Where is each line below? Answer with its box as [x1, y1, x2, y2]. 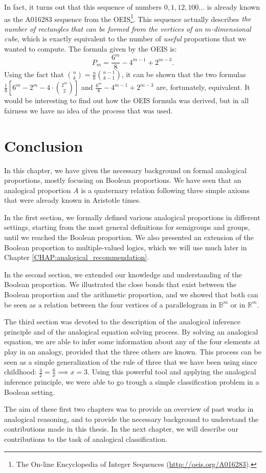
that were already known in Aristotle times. [4, 195, 141, 205]
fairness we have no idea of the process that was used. [4, 105, 173, 115]
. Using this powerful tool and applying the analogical [87, 366, 256, 377]
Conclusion [4, 135, 83, 156]
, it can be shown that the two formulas [121, 69, 246, 80]
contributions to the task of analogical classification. [4, 433, 167, 444]
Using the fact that [4, 69, 64, 80]
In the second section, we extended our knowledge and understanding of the [4, 269, 242, 279]
